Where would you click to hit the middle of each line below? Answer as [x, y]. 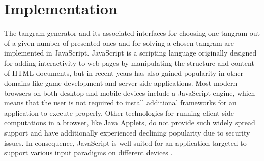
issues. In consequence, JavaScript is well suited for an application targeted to [125, 142]
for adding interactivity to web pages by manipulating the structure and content [129, 62]
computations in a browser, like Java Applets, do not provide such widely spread [130, 123]
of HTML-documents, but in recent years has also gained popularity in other [124, 73]
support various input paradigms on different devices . [89, 153]
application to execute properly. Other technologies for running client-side [119, 112]
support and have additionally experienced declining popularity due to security [127, 133]
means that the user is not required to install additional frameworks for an [120, 103]
